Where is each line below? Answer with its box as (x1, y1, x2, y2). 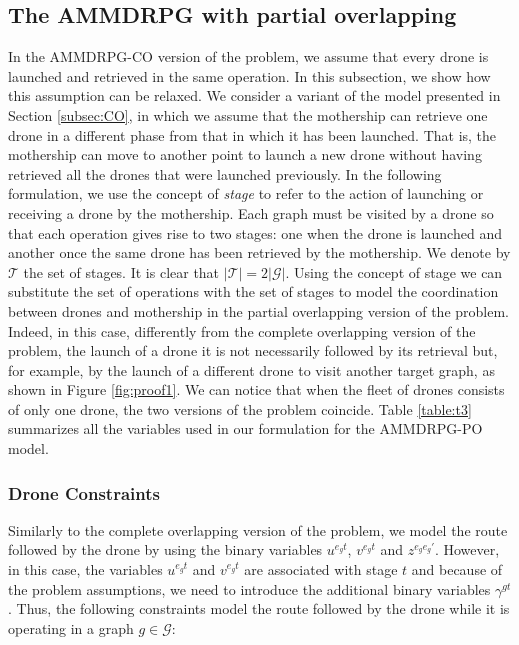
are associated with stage (244, 559, 398, 580)
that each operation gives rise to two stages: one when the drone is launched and (8, 222, 502, 243)
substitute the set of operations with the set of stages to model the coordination (8, 281, 499, 302)
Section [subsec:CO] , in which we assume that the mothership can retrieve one (8, 104, 488, 125)
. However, (434, 539, 500, 560)
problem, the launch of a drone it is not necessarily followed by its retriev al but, (8, 340, 498, 361)
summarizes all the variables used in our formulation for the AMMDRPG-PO (8, 418, 483, 439)
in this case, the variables (8, 559, 163, 580)
